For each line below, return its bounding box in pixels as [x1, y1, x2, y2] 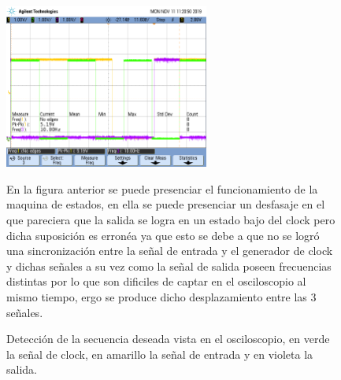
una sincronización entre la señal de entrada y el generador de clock [6, 242, 333, 259]
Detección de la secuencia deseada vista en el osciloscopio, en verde [6, 330, 330, 347]
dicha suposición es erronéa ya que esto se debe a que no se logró [6, 227, 320, 243]
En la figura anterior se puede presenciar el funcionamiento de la [6, 180, 318, 197]
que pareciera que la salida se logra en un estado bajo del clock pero [6, 211, 335, 227]
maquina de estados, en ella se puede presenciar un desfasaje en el [6, 196, 325, 212]
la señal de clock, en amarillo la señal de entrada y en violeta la [6, 345, 313, 362]
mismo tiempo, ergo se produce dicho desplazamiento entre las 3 [6, 288, 317, 304]
